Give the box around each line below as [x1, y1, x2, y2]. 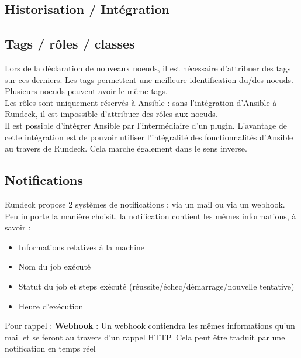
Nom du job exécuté [18, 260, 91, 273]
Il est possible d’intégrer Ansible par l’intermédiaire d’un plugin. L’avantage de [5, 119, 287, 131]
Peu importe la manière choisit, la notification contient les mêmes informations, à [5, 209, 296, 222]
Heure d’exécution [18, 300, 84, 312]
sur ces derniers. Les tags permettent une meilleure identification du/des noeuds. [5, 73, 294, 85]
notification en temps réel [5, 342, 96, 354]
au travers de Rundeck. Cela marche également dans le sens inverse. [5, 142, 247, 154]
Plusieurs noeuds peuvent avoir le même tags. [5, 85, 168, 97]
